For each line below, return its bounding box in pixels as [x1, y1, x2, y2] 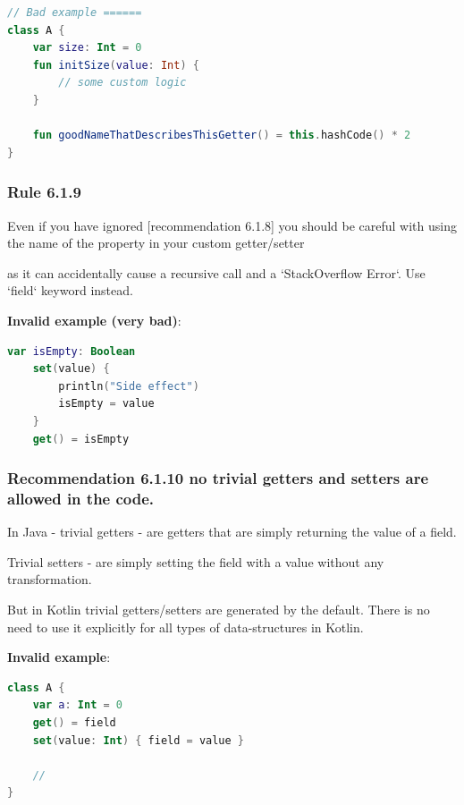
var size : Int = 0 [32, 41, 142, 55]
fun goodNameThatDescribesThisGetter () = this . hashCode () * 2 [32, 129, 411, 142]
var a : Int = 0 [32, 699, 122, 712]
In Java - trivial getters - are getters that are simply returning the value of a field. [7, 522, 457, 541]
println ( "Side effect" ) [58, 379, 199, 393]
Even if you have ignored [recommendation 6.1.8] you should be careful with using [7, 216, 457, 234]
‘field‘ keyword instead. [7, 281, 133, 300]
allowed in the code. [7, 487, 155, 509]
